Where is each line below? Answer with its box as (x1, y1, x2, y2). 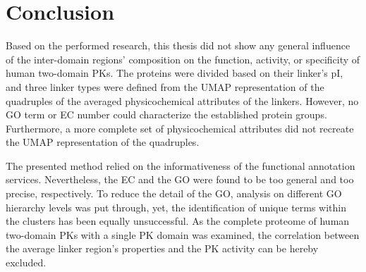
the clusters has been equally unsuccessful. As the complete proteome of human (6, 214, 350, 228)
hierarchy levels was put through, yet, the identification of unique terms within (6, 199, 347, 214)
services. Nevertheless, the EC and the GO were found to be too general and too (6, 172, 354, 187)
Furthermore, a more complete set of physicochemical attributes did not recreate (6, 120, 354, 135)
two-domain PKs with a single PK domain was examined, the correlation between (6, 227, 360, 242)
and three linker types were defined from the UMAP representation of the (6, 79, 324, 94)
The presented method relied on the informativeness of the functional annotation (6, 158, 355, 173)
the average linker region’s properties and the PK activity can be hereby (6, 241, 319, 256)
